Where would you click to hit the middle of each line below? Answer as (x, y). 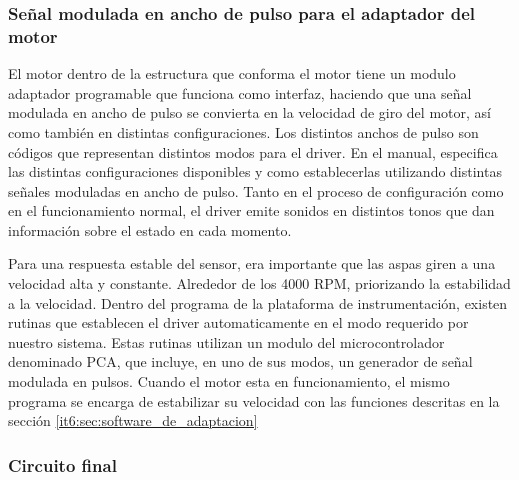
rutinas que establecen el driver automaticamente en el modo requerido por (238, 322)
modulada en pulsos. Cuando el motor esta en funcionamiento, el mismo (229, 381)
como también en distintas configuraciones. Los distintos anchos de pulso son (243, 131)
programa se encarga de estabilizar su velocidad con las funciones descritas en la (254, 400)
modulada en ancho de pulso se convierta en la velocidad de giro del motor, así (249, 112)
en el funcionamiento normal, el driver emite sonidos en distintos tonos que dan (251, 210)
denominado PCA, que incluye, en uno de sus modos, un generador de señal (240, 361)
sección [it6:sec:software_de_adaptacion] (133, 420)
